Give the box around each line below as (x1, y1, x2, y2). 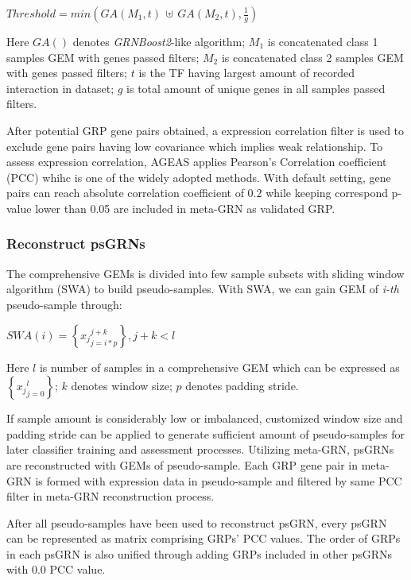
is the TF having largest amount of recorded (138, 64, 355, 81)
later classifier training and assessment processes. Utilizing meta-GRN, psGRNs (6, 441, 394, 458)
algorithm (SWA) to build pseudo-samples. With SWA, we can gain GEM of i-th (6, 280, 399, 297)
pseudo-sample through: (6, 296, 122, 312)
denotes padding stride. (185, 377, 299, 394)
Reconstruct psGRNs (6, 234, 145, 253)
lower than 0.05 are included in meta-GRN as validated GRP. (35, 199, 335, 216)
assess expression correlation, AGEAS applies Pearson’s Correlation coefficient (6, 153, 387, 170)
